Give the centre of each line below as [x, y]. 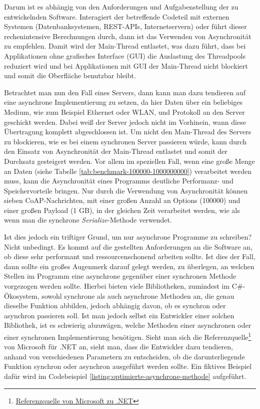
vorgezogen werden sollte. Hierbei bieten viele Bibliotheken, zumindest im [117, 286]
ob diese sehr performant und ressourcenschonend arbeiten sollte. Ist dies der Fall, [130, 256]
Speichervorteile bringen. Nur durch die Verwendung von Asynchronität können [126, 190]
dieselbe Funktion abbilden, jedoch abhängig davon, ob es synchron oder [115, 305]
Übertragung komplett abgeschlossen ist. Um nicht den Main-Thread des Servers [128, 132]
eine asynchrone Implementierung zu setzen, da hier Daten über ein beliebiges [123, 102]
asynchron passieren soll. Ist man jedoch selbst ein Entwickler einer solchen [119, 315]
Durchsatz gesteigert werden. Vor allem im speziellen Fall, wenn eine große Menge [129, 161]
